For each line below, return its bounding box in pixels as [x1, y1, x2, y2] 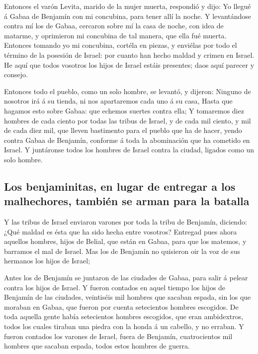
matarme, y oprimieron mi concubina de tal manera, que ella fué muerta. [4, 30, 227, 40]
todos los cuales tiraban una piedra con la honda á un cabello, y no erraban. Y [4, 321, 244, 332]
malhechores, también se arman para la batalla [4, 193, 250, 209]
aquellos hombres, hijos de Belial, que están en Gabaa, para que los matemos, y [4, 236, 247, 246]
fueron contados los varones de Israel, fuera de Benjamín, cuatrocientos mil [4, 331, 233, 341]
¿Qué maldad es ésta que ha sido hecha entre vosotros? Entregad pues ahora [4, 226, 237, 236]
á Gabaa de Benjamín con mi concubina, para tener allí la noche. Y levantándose [4, 10, 252, 21]
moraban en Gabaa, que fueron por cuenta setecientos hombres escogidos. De [4, 301, 239, 312]
